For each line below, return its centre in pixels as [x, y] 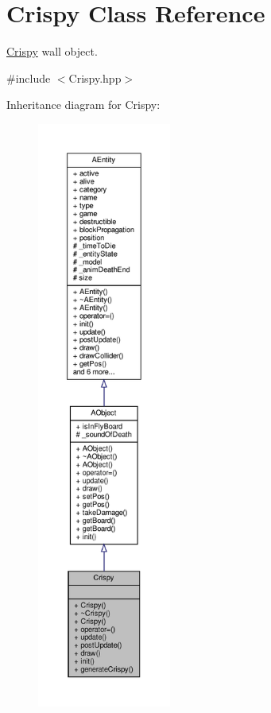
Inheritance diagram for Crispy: [83, 105]
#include [29, 77]
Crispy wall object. [52, 51]
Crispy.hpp [95, 77]
